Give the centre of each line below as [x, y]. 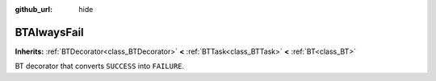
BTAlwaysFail [49, 32]
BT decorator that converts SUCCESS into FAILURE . [100, 66]
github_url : [34, 9]
